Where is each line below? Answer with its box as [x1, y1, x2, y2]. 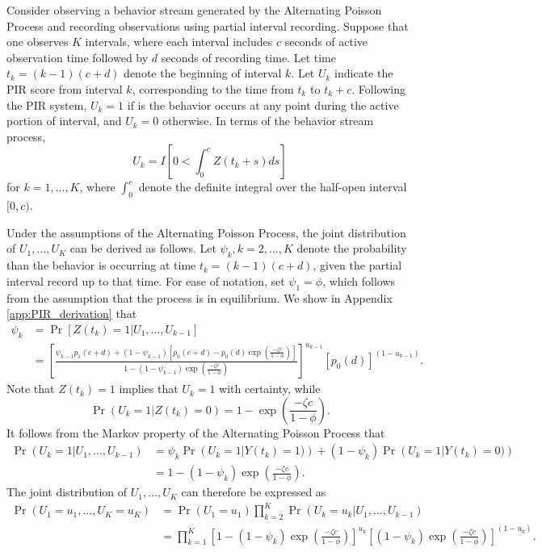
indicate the [334, 65, 393, 82]
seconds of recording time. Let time [161, 48, 336, 65]
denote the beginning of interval [124, 65, 282, 82]
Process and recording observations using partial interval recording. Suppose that [6, 17, 409, 34]
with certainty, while [219, 380, 321, 397]
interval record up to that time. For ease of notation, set [6, 272, 285, 289]
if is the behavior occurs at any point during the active [127, 96, 399, 113]
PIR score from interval [6, 80, 123, 97]
